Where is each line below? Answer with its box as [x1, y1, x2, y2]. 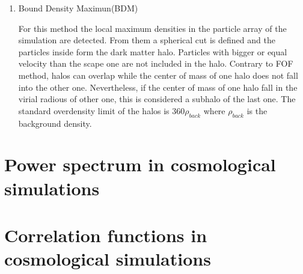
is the [246, 104, 268, 117]
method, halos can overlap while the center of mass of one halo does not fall [18, 68, 298, 81]
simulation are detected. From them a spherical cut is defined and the [18, 34, 275, 46]
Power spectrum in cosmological [4, 152, 276, 177]
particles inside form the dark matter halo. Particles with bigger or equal [18, 45, 287, 58]
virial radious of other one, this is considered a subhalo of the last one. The [18, 93, 296, 105]
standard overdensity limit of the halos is [18, 104, 170, 117]
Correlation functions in [4, 222, 207, 247]
